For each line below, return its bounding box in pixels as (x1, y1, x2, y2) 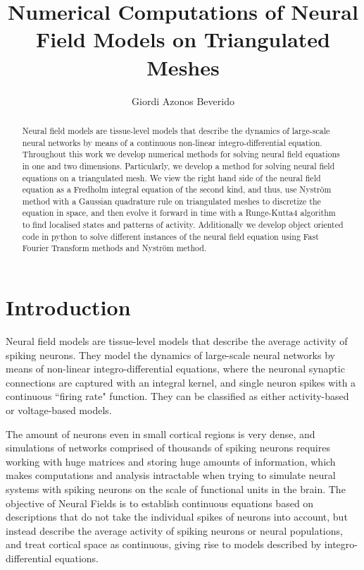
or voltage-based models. (6, 403, 112, 418)
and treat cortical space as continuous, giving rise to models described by (6, 537, 322, 552)
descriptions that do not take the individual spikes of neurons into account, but (6, 509, 348, 524)
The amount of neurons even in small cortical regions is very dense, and (6, 426, 315, 441)
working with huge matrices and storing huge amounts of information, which (6, 454, 336, 468)
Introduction (6, 293, 131, 322)
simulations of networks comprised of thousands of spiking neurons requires (6, 440, 330, 455)
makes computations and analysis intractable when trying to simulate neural (6, 468, 336, 483)
